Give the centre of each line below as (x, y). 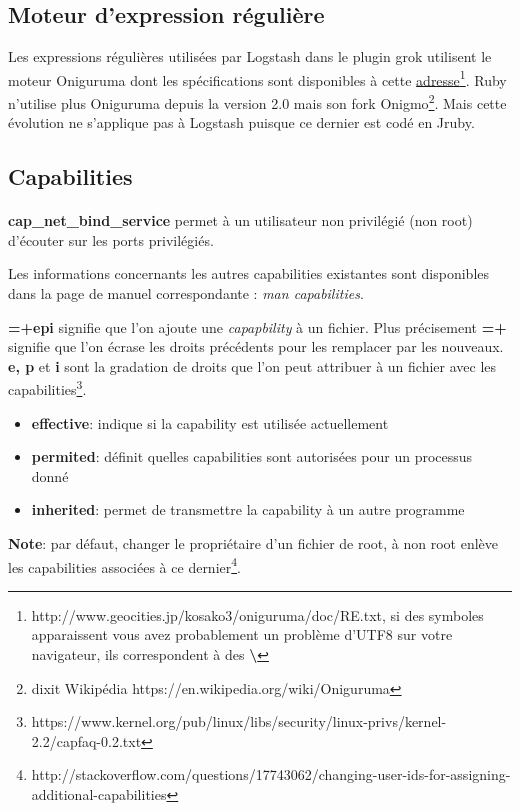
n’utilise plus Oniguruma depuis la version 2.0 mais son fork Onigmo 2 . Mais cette (257, 101)
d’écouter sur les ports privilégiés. (111, 239)
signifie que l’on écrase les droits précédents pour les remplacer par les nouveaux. (256, 346)
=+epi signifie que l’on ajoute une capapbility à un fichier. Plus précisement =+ (257, 326)
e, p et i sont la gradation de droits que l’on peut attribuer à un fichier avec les (252, 365)
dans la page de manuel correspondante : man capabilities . (186, 293)
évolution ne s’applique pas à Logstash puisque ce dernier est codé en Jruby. (241, 122)
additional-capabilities (99, 794)
